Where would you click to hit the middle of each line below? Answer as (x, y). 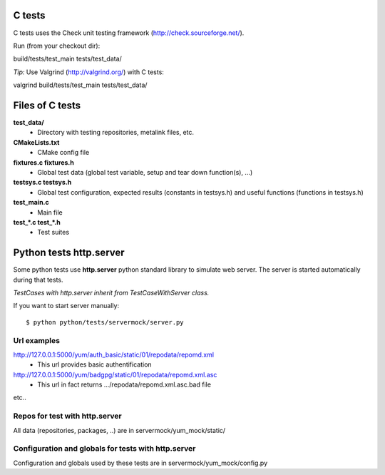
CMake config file (63, 153)
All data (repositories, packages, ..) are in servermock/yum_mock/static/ (119, 430)
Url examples (37, 340)
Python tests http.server (69, 253)
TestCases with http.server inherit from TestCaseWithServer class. (111, 292)
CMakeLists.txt (36, 142)
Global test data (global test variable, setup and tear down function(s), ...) (145, 172)
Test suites (53, 233)
